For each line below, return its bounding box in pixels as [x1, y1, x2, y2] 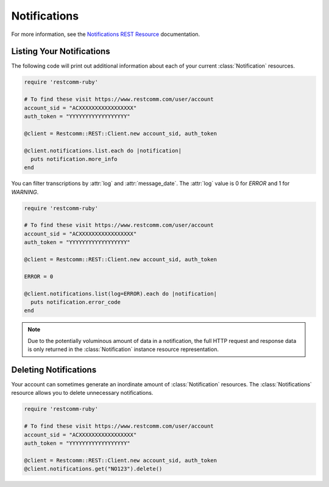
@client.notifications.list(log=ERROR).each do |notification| [24, 290, 218, 297]
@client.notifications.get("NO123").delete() [24, 466, 163, 472]
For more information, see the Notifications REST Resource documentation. [11, 31, 200, 38]
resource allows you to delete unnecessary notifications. [11, 389, 154, 397]
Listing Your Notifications [11, 46, 110, 57]
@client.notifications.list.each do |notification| [24, 147, 182, 154]
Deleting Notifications [11, 364, 97, 375]
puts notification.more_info [30, 156, 118, 162]
